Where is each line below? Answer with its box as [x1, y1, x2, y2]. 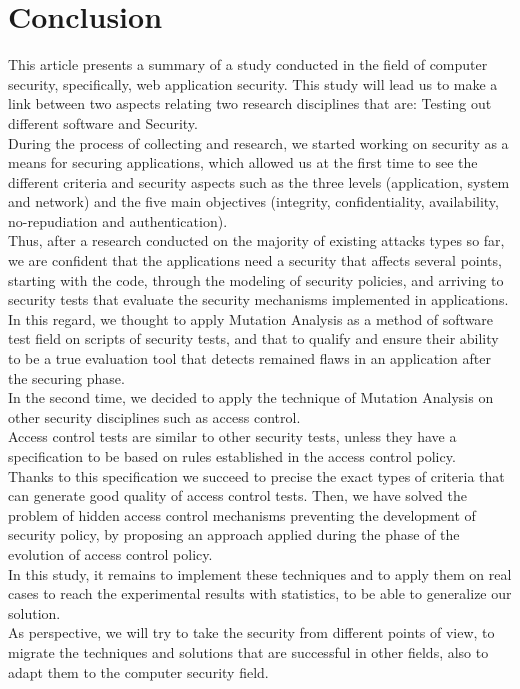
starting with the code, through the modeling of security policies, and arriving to [8, 269, 504, 290]
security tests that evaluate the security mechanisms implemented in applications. [8, 289, 509, 310]
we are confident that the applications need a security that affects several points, [8, 250, 502, 271]
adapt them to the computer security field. [8, 661, 269, 682]
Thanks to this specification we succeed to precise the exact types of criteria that [8, 465, 505, 486]
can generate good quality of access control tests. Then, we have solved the [8, 485, 467, 506]
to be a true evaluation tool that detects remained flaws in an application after [8, 348, 491, 369]
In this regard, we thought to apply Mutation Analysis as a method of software [8, 308, 494, 329]
